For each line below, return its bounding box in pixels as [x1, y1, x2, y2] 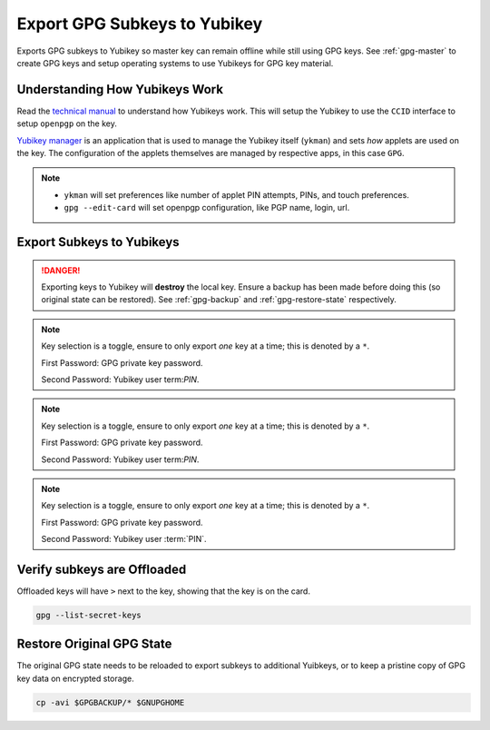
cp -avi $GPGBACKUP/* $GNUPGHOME [35, 697, 185, 707]
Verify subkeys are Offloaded [16, 561, 187, 577]
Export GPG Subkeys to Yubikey [16, 14, 263, 34]
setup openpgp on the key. [16, 118, 117, 129]
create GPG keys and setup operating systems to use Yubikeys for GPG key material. [16, 57, 334, 68]
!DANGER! [41, 264, 81, 276]
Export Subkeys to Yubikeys [16, 234, 181, 250]
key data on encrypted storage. [16, 673, 135, 684]
